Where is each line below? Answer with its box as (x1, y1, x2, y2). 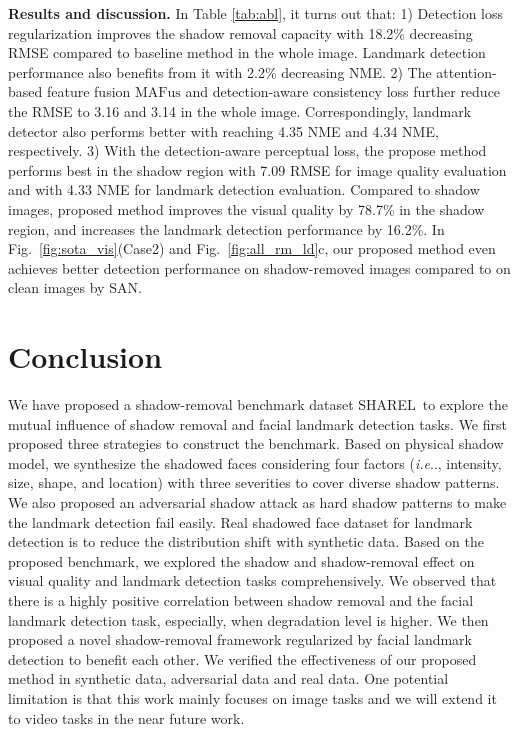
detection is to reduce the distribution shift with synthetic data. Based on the (8, 531, 484, 552)
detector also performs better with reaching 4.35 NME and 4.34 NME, (8, 120, 439, 141)
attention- (436, 61, 497, 82)
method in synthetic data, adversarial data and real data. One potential (8, 668, 449, 689)
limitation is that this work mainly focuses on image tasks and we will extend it (8, 687, 497, 708)
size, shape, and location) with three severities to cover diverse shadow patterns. (8, 472, 500, 493)
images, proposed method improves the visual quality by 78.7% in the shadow (8, 198, 485, 219)
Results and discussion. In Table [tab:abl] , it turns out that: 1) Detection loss (8, 3, 504, 23)
